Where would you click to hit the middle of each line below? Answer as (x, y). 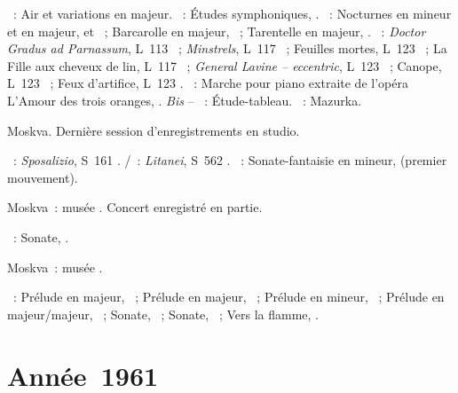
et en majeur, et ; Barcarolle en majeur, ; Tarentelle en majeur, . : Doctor (217, 31)
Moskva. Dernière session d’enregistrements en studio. (154, 130)
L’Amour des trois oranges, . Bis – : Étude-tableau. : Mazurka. (185, 100)
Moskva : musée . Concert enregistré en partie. (135, 207)
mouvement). (43, 177)
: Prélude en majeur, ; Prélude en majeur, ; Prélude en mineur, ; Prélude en (229, 297)
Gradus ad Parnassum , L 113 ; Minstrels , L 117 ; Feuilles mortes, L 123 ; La (227, 48)
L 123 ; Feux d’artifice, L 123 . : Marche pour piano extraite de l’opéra (208, 83)
